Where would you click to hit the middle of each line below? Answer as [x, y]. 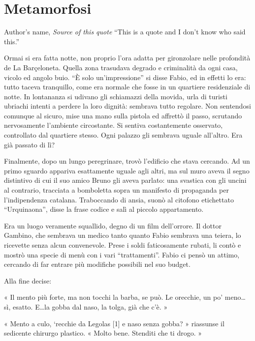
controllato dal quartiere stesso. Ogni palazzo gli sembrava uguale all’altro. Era [123, 135]
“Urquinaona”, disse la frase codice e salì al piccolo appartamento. [104, 209]
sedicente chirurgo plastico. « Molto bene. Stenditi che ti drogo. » [103, 333]
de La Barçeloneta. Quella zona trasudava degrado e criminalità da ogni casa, [121, 67]
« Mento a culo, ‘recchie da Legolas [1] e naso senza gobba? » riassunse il [114, 323]
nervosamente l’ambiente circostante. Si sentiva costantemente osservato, [113, 125]
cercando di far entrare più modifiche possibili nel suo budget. [97, 264]
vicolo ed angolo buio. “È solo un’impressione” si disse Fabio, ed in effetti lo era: [125, 77]
